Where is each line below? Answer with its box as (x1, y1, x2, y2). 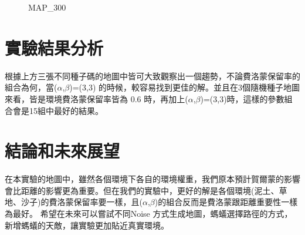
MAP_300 (28, 1, 66, 13)
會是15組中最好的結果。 (12, 104, 103, 116)
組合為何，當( (5, 81, 57, 93)
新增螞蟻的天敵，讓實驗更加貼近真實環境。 (5, 219, 169, 231)
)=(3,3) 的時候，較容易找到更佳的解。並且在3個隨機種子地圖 (69, 81, 300, 93)
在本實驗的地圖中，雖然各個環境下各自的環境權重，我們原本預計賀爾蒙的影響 (5, 173, 300, 185)
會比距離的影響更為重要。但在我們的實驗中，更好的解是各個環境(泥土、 (5, 184, 279, 196)
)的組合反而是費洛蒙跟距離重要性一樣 (154, 196, 298, 208)
